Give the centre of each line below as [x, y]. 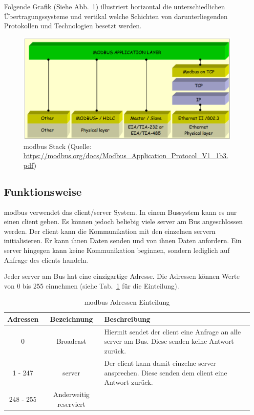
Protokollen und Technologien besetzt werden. [73, 26]
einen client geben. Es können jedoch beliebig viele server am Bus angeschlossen [123, 221]
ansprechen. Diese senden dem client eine [166, 372]
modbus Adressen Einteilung [127, 302]
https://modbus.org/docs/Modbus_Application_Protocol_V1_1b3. [126, 156]
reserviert [71, 404]
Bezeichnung [72, 319]
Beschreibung [127, 319]
